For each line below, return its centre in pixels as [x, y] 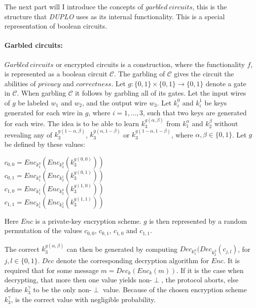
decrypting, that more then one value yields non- [78, 280]
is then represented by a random [198, 221]
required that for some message [52, 270]
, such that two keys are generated [195, 112]
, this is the [210, 6]
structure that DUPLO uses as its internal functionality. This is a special [115, 16]
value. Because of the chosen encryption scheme [175, 289]
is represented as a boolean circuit [56, 74]
